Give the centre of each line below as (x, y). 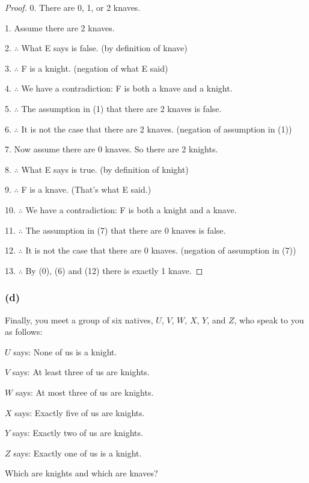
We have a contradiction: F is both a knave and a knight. (127, 88)
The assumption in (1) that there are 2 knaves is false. (121, 108)
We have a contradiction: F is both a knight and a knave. (131, 209)
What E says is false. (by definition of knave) (104, 48)
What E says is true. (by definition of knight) (105, 169)
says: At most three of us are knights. (84, 392)
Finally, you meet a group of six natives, (79, 319)
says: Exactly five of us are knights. (80, 412)
